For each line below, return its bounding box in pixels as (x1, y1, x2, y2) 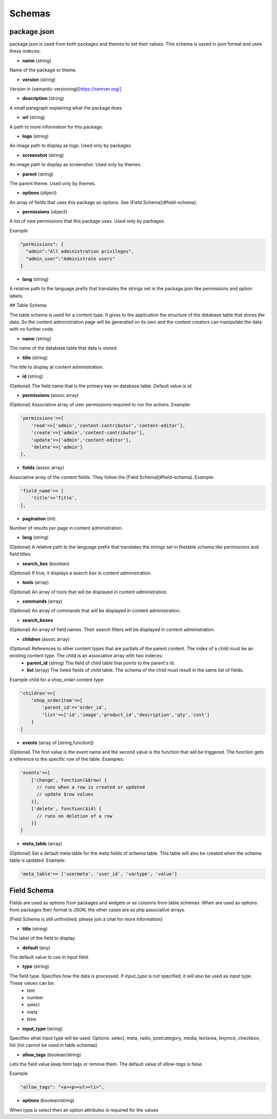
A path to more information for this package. (9, 123, 104, 130)
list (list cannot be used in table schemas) (9, 1042, 97, 1049)
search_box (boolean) (22, 561, 70, 567)
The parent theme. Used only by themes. (9, 180, 96, 186)
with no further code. (9, 326, 54, 332)
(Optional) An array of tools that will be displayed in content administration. (9, 589, 168, 595)
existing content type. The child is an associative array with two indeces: (9, 653, 164, 659)
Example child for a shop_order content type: (9, 676, 105, 682)
